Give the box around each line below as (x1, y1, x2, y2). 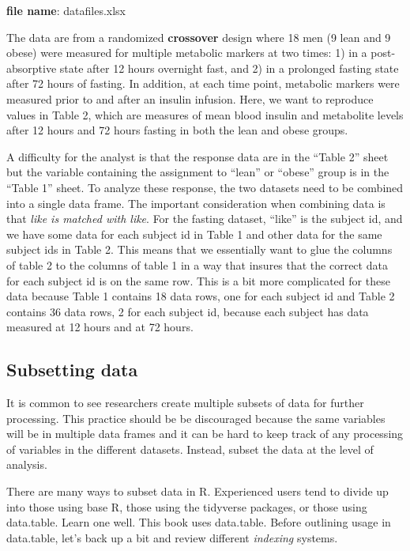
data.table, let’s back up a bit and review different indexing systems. (6, 529, 338, 545)
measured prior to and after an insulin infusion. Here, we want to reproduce (6, 90, 374, 107)
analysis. (6, 456, 47, 473)
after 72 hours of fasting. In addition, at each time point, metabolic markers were (6, 75, 400, 92)
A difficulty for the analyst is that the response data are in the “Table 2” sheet (6, 148, 389, 164)
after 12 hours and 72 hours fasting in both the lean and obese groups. (6, 122, 348, 138)
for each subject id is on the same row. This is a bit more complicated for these (6, 272, 390, 289)
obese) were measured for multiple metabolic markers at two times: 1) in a (6, 44, 367, 61)
